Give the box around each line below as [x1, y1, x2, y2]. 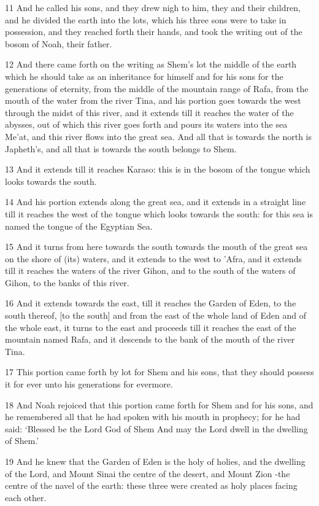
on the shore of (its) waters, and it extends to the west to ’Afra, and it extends [5, 252, 302, 265]
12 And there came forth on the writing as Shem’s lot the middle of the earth [5, 58, 297, 71]
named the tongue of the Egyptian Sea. [5, 219, 153, 232]
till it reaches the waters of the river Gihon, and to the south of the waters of [5, 264, 296, 277]
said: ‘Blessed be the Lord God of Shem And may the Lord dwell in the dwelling [5, 422, 308, 435]
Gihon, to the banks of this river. [5, 276, 129, 289]
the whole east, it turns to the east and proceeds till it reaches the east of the [5, 321, 296, 333]
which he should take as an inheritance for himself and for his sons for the [5, 69, 283, 82]
